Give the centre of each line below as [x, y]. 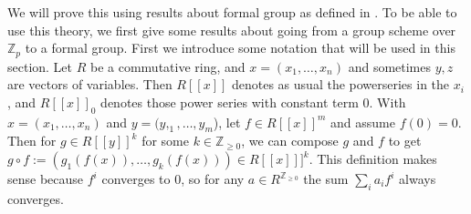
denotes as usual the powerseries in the [340, 84]
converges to [136, 179]
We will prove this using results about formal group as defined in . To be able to [232, 12]
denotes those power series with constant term [230, 102]
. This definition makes [373, 159]
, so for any [213, 179]
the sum [326, 179]
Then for [32, 141]
